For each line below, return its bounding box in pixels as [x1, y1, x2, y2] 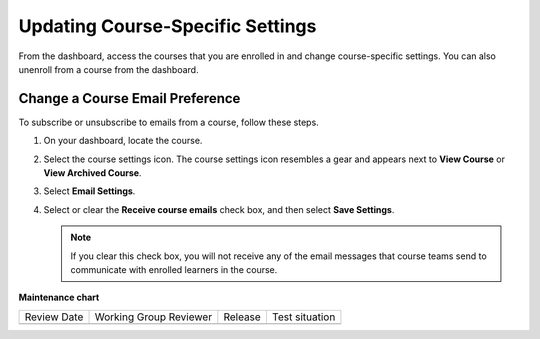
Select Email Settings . [43, 185, 136, 197]
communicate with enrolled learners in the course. [70, 263, 278, 275]
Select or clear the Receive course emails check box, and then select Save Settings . [43, 203, 395, 215]
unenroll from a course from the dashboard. [18, 63, 199, 75]
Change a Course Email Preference [18, 90, 241, 107]
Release [223, 310, 262, 324]
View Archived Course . [43, 167, 142, 179]
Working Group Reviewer [94, 310, 213, 324]
